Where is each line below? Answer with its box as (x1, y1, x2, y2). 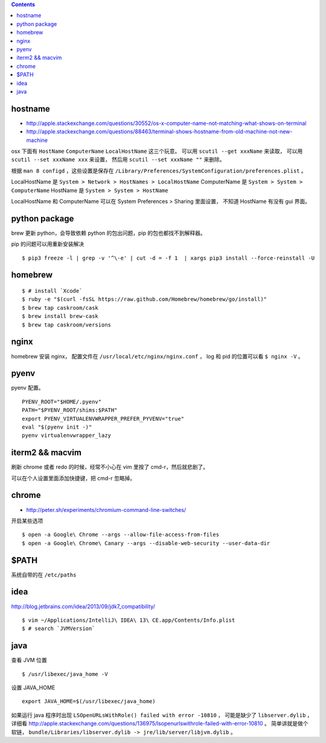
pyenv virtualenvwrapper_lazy (22, 432, 112, 439)
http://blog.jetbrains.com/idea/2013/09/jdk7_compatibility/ (11, 602, 155, 610)
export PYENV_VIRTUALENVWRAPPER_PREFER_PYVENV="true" (22, 415, 184, 422)
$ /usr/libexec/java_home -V (22, 671, 108, 677)
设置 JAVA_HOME (11, 684, 56, 691)
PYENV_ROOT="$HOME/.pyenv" (22, 398, 102, 405)
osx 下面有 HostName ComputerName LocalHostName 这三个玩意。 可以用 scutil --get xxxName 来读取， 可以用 (11, 147, 303, 155)
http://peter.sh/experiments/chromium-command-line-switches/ (26, 506, 187, 513)
